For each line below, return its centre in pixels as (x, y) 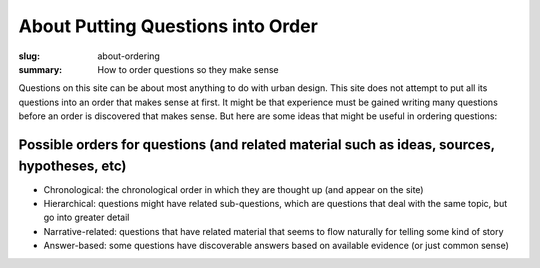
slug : (29, 56)
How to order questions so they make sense (188, 69)
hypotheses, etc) (72, 165)
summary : (40, 69)
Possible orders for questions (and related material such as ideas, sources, (256, 144)
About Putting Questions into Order (168, 26)
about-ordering (128, 56)
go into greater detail (86, 217)
